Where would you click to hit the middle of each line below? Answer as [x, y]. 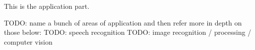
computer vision [28, 41]
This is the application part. [47, 6]
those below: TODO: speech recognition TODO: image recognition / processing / [128, 32]
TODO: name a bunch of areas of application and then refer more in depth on [123, 22]
